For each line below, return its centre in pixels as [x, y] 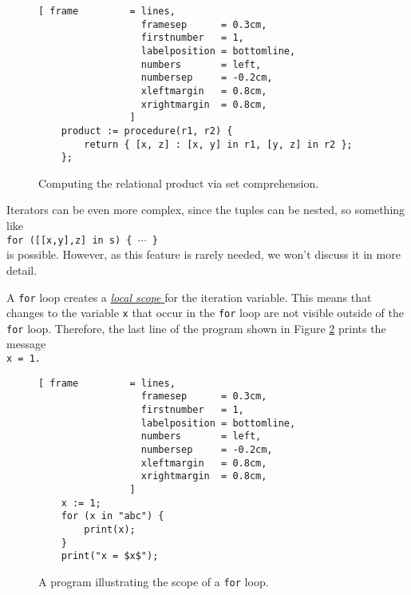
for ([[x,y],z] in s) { [69, 240]
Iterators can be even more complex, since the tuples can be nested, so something [206, 210]
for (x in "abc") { [113, 516]
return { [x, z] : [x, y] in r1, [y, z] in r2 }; [218, 144]
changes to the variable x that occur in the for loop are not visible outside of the [205, 313]
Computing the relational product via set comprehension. [179, 182]
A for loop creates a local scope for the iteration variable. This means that [189, 297]
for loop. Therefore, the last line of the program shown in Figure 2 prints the [196, 328]
